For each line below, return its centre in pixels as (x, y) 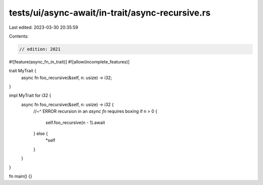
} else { (41, 134)
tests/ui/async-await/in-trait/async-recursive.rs (110, 13)
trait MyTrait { (23, 71)
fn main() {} (21, 176)
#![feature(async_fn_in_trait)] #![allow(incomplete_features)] (69, 62)
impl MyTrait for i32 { (30, 96)
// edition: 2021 (40, 49)
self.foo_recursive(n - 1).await (75, 123)
